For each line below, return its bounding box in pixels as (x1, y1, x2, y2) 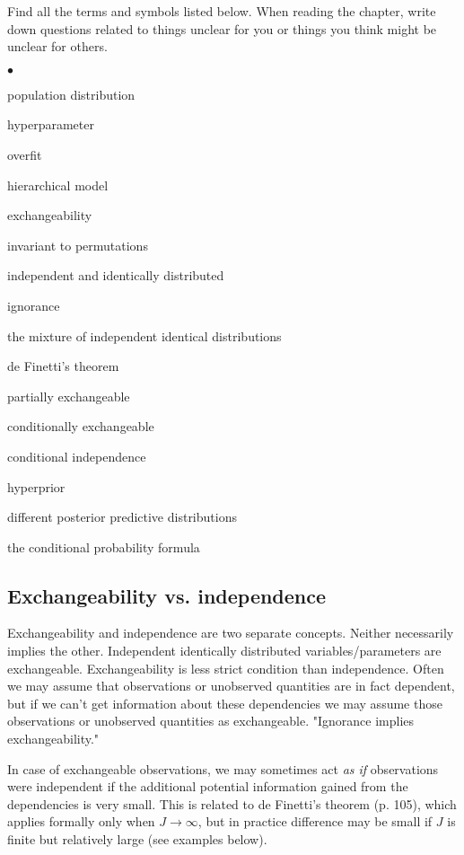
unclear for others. (7, 37, 108, 56)
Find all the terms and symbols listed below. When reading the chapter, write (7, 2, 436, 20)
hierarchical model (7, 175, 109, 194)
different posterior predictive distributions (7, 507, 237, 526)
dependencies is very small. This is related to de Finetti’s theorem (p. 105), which (7, 794, 457, 813)
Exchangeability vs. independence (7, 581, 327, 609)
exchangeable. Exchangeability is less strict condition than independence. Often (7, 658, 444, 677)
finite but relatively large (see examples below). (7, 830, 267, 849)
